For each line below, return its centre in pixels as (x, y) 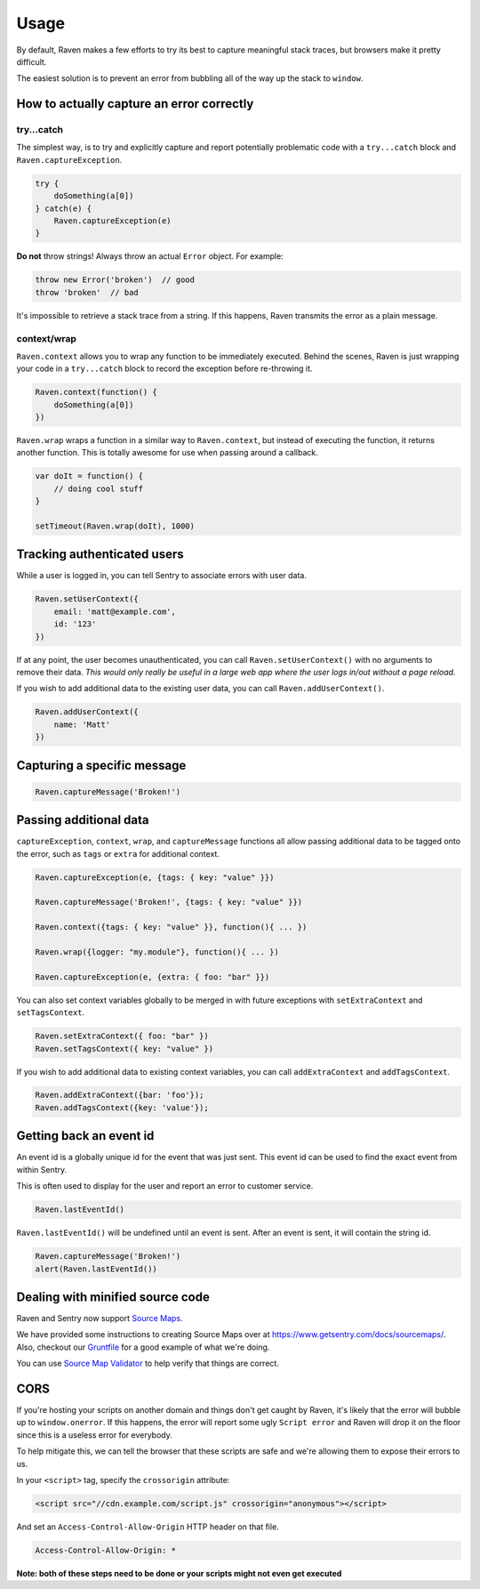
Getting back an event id (85, 1136)
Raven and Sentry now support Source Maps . (100, 1318)
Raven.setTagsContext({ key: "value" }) (124, 1049)
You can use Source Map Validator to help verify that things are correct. (148, 1363)
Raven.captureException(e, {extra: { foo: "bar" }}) (152, 977)
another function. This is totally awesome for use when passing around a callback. (168, 453)
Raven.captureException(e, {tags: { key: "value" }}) (155, 877)
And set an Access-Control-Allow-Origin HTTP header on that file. (148, 1527)
